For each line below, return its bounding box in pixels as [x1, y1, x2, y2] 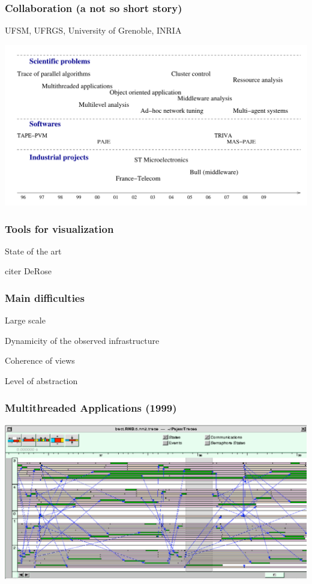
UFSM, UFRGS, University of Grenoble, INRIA [5, 24, 182, 37]
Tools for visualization [5, 221, 114, 236]
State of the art [5, 244, 62, 257]
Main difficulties [5, 290, 85, 305]
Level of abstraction [5, 375, 78, 387]
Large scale [5, 314, 46, 327]
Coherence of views [5, 354, 75, 367]
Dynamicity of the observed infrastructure [5, 334, 160, 346]
